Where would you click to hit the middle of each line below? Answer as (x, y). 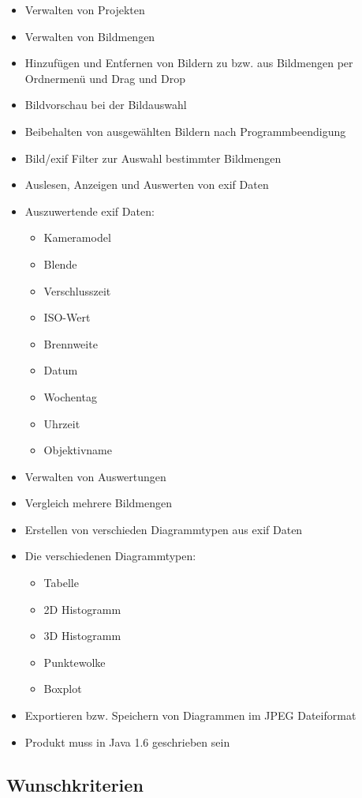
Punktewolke (75, 662)
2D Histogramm (82, 609)
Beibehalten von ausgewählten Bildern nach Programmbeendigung (185, 131)
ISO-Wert (67, 317)
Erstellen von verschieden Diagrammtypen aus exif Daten (164, 529)
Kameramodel (77, 237)
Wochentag (70, 396)
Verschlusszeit (77, 290)
